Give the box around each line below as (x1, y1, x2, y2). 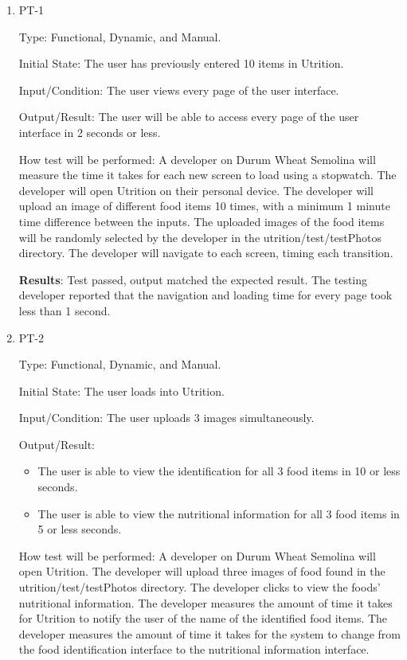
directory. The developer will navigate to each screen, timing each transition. (18, 244, 393, 261)
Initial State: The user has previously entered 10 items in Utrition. (18, 55, 344, 72)
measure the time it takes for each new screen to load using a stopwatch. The (18, 166, 397, 183)
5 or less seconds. (37, 521, 122, 537)
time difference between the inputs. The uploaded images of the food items (18, 213, 385, 229)
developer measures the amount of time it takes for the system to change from (18, 625, 401, 642)
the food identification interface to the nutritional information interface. (18, 641, 370, 658)
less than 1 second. (18, 302, 111, 318)
